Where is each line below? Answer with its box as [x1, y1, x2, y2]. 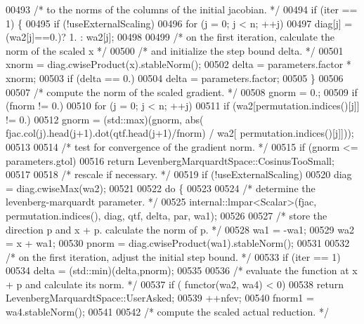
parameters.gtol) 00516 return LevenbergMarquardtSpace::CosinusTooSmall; [6, 153, 334, 168]
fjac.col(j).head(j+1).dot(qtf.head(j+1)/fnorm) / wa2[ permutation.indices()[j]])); [6, 126, 354, 140]
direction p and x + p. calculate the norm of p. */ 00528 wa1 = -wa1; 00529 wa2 [6, 222, 354, 236]
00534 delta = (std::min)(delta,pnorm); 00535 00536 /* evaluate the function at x [6, 263, 358, 278]
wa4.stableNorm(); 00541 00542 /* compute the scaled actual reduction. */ [6, 304, 329, 319]
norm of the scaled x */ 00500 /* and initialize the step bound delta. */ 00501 [6, 43, 344, 58]
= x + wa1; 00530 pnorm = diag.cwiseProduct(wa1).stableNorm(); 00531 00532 [6, 236, 350, 250]
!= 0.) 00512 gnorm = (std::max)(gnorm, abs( [6, 112, 204, 126]
